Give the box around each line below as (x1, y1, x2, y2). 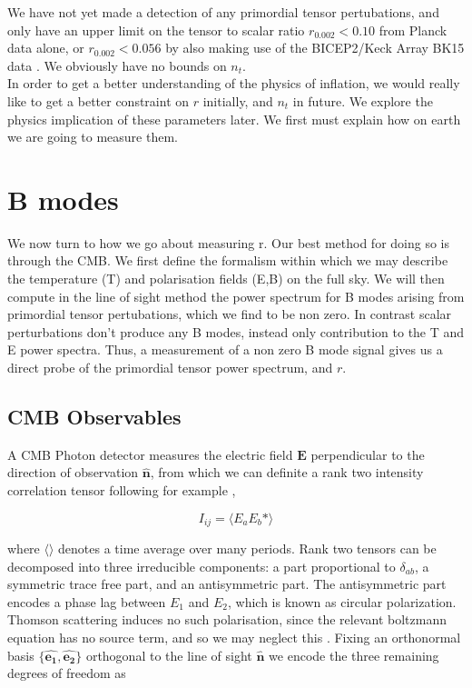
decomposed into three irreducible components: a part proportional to (7, 556, 396, 575)
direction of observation (7, 463, 139, 482)
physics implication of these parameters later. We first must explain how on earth (7, 109, 461, 128)
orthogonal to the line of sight (85, 645, 252, 664)
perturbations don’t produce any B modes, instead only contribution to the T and (7, 322, 465, 341)
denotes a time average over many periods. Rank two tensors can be (58, 539, 437, 558)
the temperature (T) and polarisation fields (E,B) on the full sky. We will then (7, 269, 445, 288)
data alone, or (7, 38, 84, 57)
